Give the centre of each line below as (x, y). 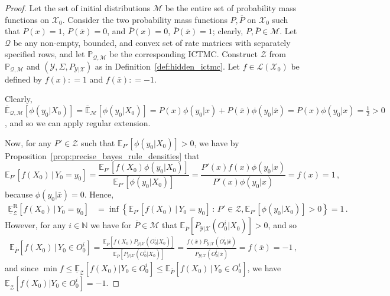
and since (22, 267)
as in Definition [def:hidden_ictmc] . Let (167, 66)
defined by (24, 79)
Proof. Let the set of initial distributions (78, 8)
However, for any (35, 225)
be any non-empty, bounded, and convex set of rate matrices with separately (152, 42)
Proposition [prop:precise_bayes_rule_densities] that (102, 155)
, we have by (217, 142)
